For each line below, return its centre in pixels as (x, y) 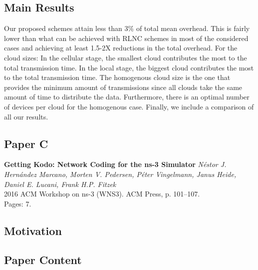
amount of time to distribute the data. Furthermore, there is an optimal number (127, 97)
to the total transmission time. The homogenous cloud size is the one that (117, 77)
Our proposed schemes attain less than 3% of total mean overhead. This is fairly (127, 28)
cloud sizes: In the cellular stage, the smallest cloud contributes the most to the (126, 57)
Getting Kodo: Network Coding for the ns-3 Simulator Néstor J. (115, 164)
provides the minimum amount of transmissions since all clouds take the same (123, 87)
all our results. (26, 116)
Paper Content (43, 260)
